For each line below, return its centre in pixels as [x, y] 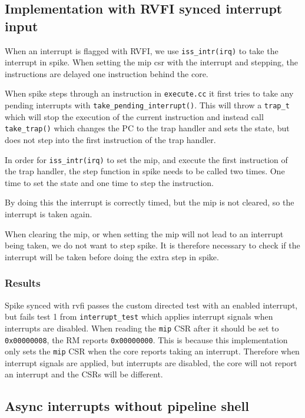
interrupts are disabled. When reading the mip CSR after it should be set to [142, 328]
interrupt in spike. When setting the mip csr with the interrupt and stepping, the [151, 62]
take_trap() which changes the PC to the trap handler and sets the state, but [147, 128]
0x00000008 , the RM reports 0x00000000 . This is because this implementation [146, 339]
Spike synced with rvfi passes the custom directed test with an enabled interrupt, [151, 305]
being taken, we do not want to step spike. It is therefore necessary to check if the [152, 245]
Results [23, 283]
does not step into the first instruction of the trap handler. [110, 140]
